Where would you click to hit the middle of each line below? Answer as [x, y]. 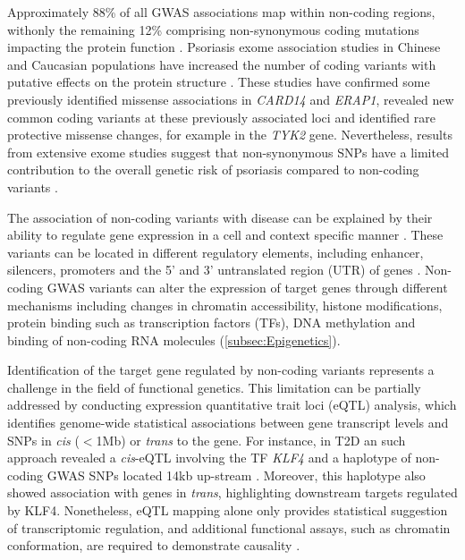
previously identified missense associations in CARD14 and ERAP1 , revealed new [231, 99]
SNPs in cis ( [43, 440]
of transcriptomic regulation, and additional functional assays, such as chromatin [229, 527]
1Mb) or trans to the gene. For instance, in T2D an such [251, 440]
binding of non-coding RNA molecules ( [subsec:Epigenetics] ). [174, 339]
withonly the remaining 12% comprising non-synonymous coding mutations [213, 29]
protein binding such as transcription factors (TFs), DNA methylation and [211, 322]
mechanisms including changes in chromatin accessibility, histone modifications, [225, 305]
